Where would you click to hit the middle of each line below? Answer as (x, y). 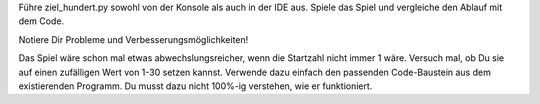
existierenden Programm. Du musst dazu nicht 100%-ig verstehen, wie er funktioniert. (195, 86)
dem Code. (41, 21)
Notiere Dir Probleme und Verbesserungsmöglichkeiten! (133, 39)
